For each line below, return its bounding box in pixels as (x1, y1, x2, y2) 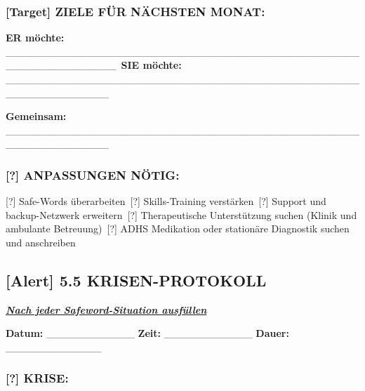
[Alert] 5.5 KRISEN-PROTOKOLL (6, 269, 267, 291)
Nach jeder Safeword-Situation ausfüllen (6, 302, 207, 317)
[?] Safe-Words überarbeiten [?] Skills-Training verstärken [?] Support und (6, 194, 326, 208)
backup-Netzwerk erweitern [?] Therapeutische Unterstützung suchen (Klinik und (6, 207, 357, 222)
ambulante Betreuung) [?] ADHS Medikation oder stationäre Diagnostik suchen (6, 221, 350, 236)
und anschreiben (6, 234, 76, 249)
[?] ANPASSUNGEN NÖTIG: (6, 166, 180, 183)
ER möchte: (6, 30, 65, 45)
